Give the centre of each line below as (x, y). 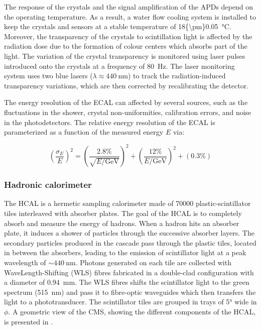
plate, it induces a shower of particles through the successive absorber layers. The (129, 233)
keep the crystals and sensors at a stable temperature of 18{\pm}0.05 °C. (118, 26)
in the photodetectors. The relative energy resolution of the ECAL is (110, 122)
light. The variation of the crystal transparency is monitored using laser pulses (125, 56)
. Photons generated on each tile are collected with (153, 262)
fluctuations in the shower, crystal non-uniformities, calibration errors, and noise (128, 112)
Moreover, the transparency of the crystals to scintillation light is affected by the (128, 36)
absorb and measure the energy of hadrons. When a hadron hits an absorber (122, 223)
